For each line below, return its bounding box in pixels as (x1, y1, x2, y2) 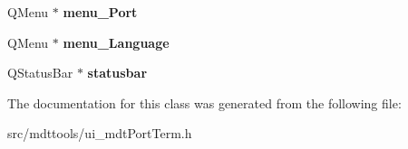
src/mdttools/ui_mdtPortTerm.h (7, 124, 192, 143)
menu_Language (63, 33, 170, 51)
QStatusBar (7, 63, 73, 82)
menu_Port (63, 3, 138, 21)
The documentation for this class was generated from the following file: (7, 93, 402, 112)
